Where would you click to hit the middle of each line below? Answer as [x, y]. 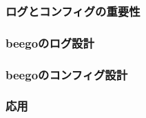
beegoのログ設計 [50, 42]
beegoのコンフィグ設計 [67, 74]
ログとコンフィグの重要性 [73, 11]
